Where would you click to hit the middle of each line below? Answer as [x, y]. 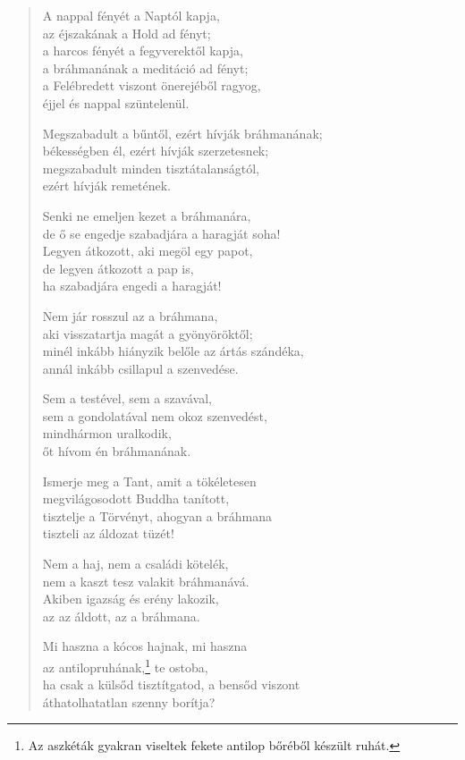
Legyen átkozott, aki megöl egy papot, [148, 251]
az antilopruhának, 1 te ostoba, [125, 666]
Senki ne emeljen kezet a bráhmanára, [147, 215]
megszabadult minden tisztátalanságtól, [151, 168]
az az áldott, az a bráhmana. [121, 616]
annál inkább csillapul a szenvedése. [140, 368]
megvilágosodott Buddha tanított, [136, 498]
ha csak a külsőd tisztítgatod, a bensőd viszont [171, 684]
